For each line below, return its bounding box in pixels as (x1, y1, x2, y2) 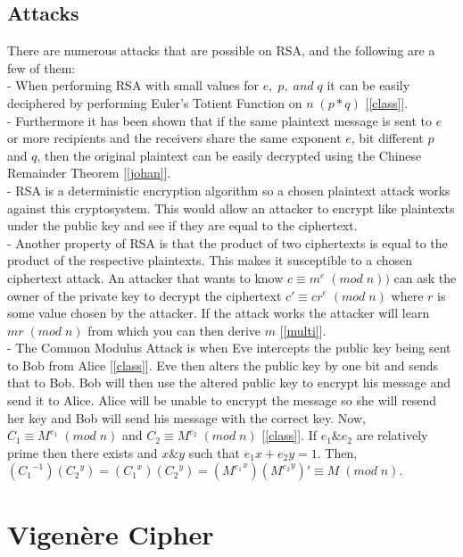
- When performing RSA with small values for (7, 76, 260, 95)
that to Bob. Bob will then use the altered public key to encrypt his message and (7, 373, 451, 392)
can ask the (393, 268, 457, 287)
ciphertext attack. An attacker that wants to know (7, 268, 284, 287)
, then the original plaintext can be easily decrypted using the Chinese (37, 145, 422, 164)
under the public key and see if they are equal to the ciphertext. (7, 216, 358, 235)
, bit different (351, 129, 424, 147)
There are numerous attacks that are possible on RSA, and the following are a (7, 41, 435, 60)
